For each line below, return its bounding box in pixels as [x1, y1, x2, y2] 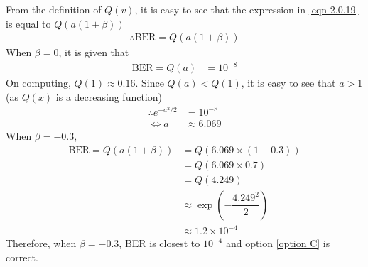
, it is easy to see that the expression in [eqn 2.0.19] [134, 2, 359, 16]
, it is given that [58, 45, 129, 60]
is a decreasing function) [55, 89, 162, 104]
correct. [6, 250, 38, 265]
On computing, [6, 75, 71, 90]
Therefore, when [6, 236, 77, 251]
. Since [135, 75, 164, 90]
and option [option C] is [225, 236, 330, 251]
